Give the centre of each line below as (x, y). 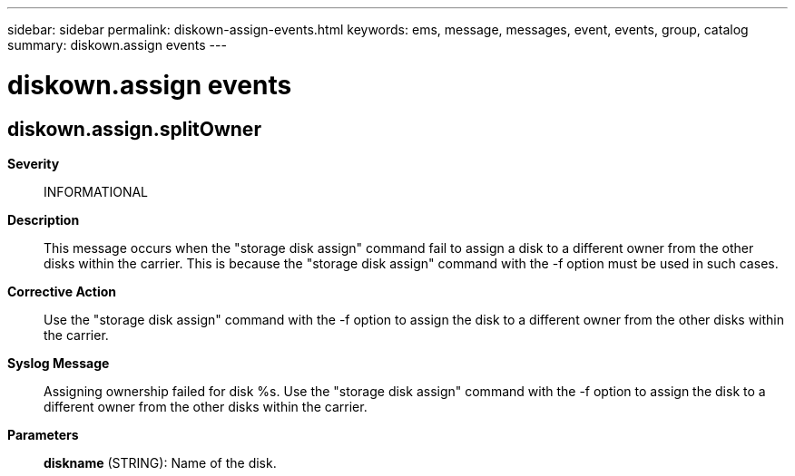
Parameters (43, 434)
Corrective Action (62, 291)
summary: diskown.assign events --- (117, 45)
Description (44, 219)
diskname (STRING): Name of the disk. (160, 462)
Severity (34, 163)
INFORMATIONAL (96, 191)
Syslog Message (59, 363)
